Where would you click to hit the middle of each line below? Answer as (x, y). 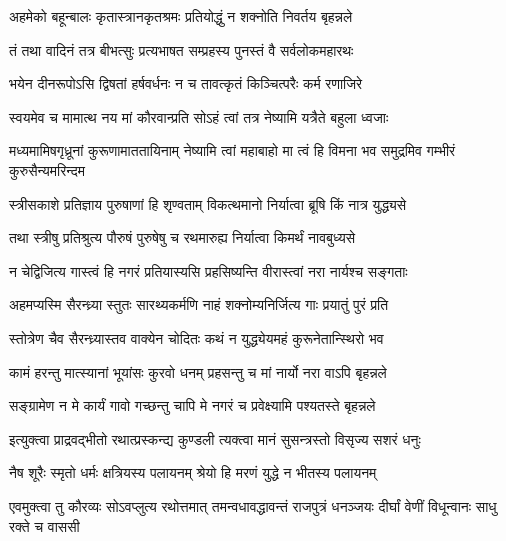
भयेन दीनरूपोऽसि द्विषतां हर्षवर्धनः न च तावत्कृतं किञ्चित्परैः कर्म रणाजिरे (186, 83)
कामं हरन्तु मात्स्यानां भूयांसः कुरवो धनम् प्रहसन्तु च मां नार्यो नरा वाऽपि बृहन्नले (198, 371)
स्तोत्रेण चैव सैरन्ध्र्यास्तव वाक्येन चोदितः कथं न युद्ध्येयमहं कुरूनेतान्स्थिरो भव (196, 337)
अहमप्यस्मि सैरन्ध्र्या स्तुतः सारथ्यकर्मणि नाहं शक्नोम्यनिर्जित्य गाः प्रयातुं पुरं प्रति (199, 304)
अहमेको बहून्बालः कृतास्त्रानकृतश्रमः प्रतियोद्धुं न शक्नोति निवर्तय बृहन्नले (181, 16)
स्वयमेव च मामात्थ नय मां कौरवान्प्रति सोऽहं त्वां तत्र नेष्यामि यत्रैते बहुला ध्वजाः (199, 116)
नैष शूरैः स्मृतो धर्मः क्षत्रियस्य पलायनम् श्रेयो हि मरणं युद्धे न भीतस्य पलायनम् (193, 472)
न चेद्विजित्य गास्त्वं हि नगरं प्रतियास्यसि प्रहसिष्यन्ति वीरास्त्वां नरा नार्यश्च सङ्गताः (208, 270)
